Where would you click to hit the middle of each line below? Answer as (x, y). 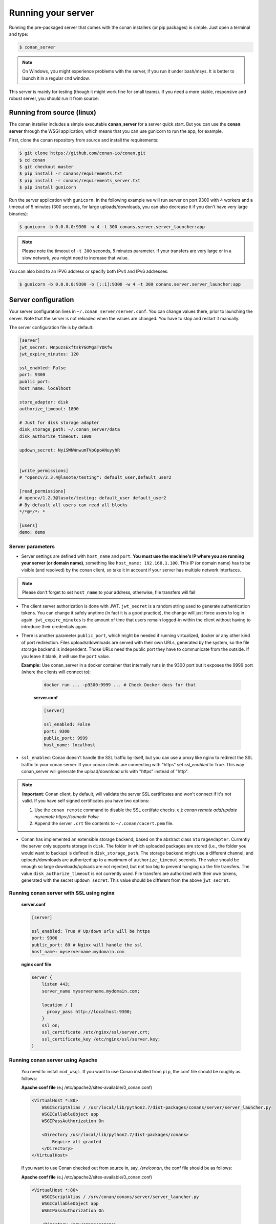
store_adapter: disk (44, 402)
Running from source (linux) (53, 113)
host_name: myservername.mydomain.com (78, 952)
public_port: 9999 (66, 738)
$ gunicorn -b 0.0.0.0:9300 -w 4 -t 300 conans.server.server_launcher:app (112, 227)
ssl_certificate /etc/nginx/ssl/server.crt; (96, 1032)
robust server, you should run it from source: (54, 98)
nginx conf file (36, 965)
